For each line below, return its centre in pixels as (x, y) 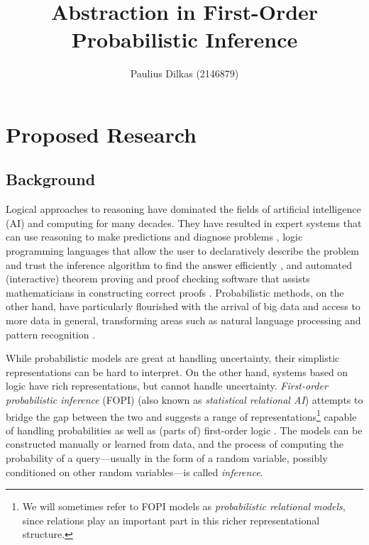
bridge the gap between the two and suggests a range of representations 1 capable (181, 415)
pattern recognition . (51, 334)
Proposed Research (101, 134)
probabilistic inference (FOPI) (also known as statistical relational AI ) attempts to (184, 400)
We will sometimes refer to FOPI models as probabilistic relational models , (184, 506)
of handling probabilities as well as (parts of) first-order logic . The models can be (184, 430)
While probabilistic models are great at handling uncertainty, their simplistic (173, 358)
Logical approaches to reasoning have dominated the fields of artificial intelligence (183, 209)
